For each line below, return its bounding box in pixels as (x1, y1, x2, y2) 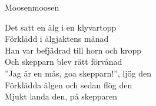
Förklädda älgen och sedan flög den (5, 78, 132, 91)
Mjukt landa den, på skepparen (5, 90, 118, 102)
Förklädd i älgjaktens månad (5, 32, 109, 45)
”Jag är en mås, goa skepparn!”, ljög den (5, 67, 151, 79)
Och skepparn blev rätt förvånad (5, 55, 122, 68)
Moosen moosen (5, 1, 59, 13)
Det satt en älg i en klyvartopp (5, 21, 117, 33)
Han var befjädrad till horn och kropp (5, 44, 141, 56)
